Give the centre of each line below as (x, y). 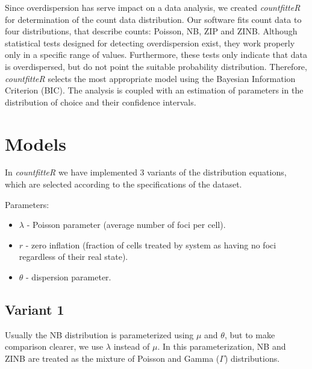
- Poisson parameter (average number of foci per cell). (126, 225)
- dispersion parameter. (69, 277)
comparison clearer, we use (54, 346)
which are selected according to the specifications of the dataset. (123, 184)
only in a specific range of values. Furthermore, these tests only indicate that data (156, 55)
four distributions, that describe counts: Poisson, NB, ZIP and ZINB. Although (151, 31)
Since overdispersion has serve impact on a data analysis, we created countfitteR (153, 7)
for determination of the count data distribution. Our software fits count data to (153, 19)
